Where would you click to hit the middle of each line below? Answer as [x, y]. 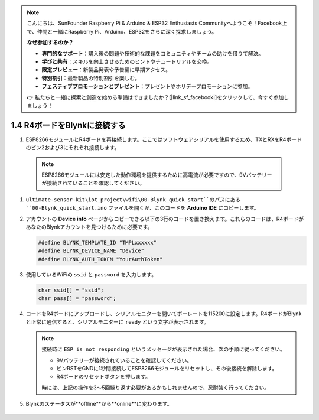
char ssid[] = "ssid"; [71, 290]
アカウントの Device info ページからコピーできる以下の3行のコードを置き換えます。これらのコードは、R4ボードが [165, 219]
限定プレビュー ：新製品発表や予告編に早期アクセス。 [106, 70]
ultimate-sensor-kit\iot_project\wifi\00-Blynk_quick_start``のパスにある [133, 200]
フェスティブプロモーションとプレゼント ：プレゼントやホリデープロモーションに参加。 [147, 86]
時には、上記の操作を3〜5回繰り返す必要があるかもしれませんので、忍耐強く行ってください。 [156, 388]
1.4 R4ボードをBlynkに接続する [68, 125]
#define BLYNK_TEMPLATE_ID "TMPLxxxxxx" [97, 242]
